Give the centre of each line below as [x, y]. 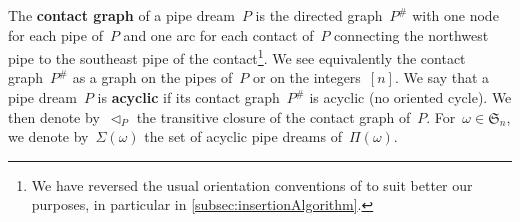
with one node [455, 15]
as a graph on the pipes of [152, 77]
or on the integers [306, 77]
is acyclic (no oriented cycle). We [410, 97]
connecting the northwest [411, 34]
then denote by [54, 116]
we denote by [48, 136]
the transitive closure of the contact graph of [273, 116]
